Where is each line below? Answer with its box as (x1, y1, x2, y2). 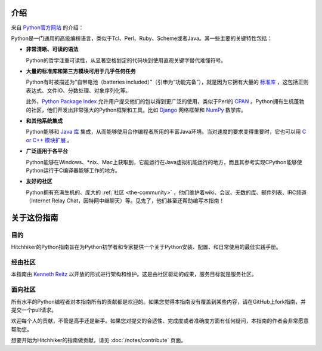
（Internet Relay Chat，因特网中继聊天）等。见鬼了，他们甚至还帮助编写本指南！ (26, 197, 225, 204)
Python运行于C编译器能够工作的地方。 (26, 167, 120, 174)
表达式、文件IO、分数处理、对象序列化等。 (26, 87, 131, 94)
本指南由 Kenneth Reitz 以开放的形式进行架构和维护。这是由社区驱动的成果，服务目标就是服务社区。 (11, 270, 258, 278)
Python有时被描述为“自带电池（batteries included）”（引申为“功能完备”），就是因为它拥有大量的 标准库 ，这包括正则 (26, 78, 309, 86)
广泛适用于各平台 (26, 147, 68, 155)
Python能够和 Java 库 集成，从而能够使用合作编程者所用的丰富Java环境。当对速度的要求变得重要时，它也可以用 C (26, 128, 306, 136)
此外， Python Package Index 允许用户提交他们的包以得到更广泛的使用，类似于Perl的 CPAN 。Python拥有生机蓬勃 (26, 98, 305, 105)
